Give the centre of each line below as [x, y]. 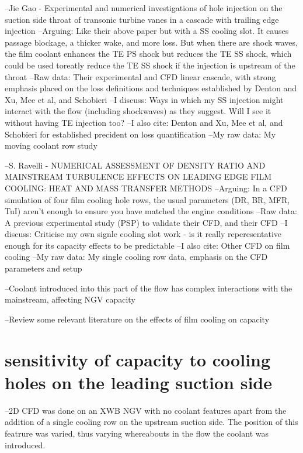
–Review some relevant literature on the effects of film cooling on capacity [137, 319]
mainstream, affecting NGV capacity [70, 299]
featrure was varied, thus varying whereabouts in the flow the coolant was [137, 433]
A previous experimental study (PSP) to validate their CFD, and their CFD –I [146, 222]
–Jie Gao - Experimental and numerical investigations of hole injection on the [144, 8]
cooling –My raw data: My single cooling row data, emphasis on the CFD [136, 257]
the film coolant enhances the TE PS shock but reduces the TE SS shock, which [148, 54]
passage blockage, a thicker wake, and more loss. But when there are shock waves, [151, 42]
